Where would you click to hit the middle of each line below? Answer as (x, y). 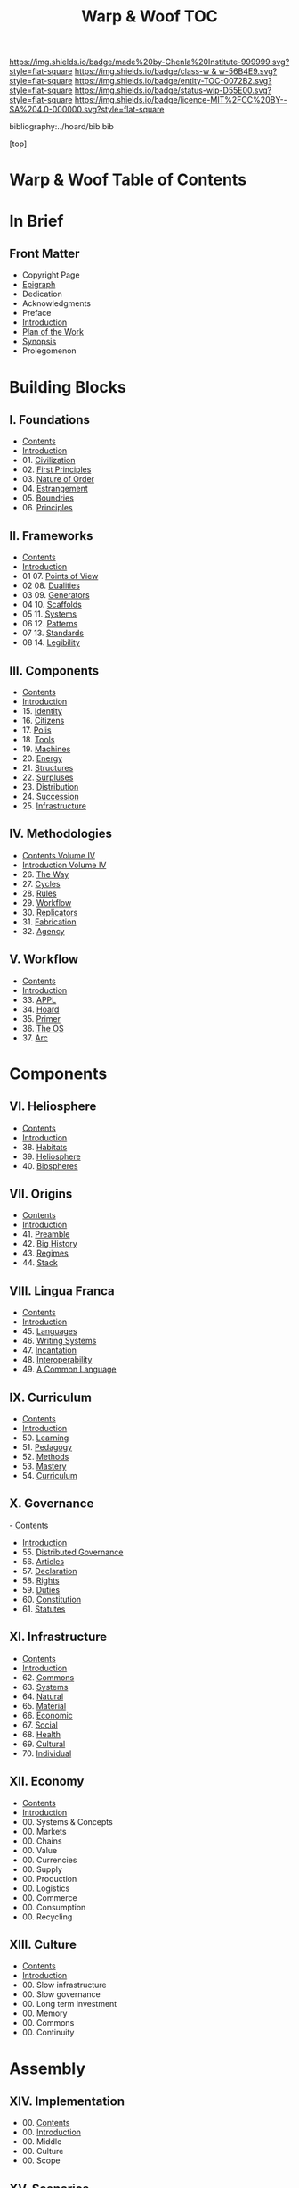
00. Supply (42, 1869)
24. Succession (50, 796)
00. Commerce (49, 1897)
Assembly (48, 2068)
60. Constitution (52, 1599)
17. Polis (36, 730)
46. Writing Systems (59, 1341)
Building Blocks (68, 387)
